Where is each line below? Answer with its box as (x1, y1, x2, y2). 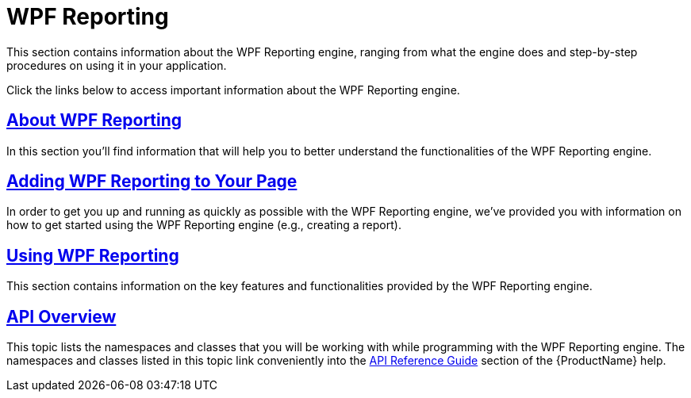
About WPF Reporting (6, 110, 182, 131)
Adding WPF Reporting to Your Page (6, 171, 298, 192)
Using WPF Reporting (6, 245, 179, 266)
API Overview (6, 306, 117, 327)
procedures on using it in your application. (6, 58, 227, 72)
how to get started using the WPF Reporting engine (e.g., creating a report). (6, 218, 401, 232)
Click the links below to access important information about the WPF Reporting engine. (6, 82, 460, 97)
